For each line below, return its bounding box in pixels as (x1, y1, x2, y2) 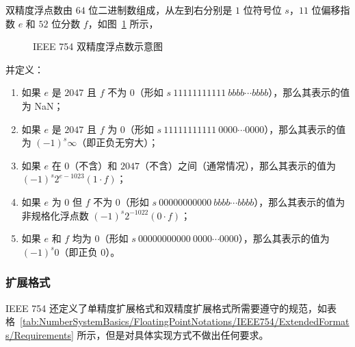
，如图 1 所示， (88, 16, 159, 30)
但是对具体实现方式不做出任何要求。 (105, 327, 269, 342)
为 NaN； (21, 98, 64, 112)
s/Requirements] (5, 327, 74, 342)
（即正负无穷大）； (77, 135, 159, 149)
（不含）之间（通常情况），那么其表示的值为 (140, 158, 336, 172)
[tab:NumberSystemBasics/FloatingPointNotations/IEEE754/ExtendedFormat (20, 314, 350, 328)
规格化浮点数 (31, 208, 89, 222)
